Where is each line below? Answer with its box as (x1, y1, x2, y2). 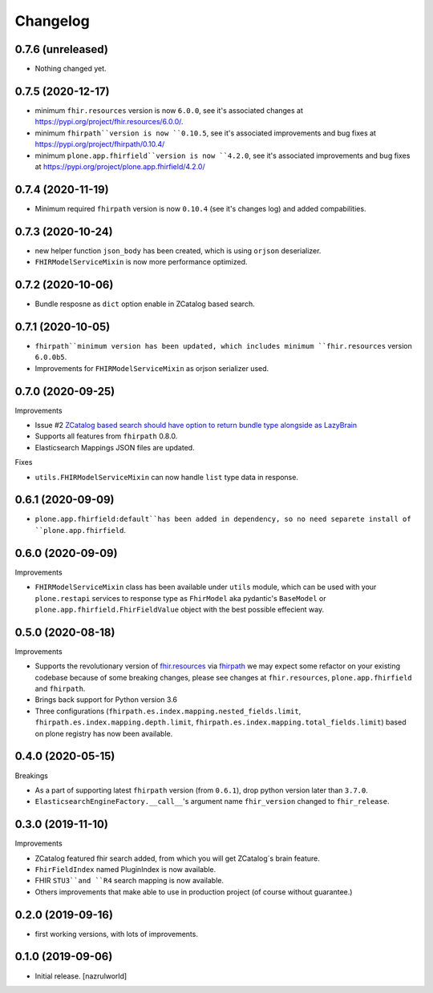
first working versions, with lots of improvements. (34, 929, 198, 939)
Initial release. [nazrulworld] (34, 971, 127, 981)
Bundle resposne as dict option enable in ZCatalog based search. (34, 299, 256, 309)
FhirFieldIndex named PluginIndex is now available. (34, 864, 216, 874)
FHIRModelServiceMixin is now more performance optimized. (34, 257, 248, 267)
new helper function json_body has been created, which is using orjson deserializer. (34, 245, 322, 256)
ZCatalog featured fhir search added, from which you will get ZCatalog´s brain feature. (34, 854, 320, 863)
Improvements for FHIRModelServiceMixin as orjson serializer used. (34, 363, 269, 373)
